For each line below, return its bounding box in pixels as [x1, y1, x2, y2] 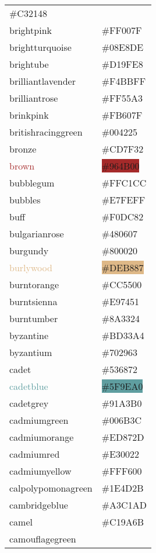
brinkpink [9, 108, 49, 122]
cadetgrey [9, 396, 49, 410]
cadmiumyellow [9, 464, 72, 478]
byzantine [9, 329, 49, 342]
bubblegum [9, 176, 55, 189]
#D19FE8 [101, 57, 143, 71]
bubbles [9, 193, 41, 206]
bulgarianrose [9, 227, 64, 240]
